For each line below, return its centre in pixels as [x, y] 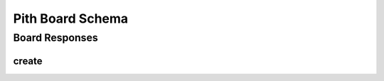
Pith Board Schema [71, 18]
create [28, 61]
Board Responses [56, 38]
